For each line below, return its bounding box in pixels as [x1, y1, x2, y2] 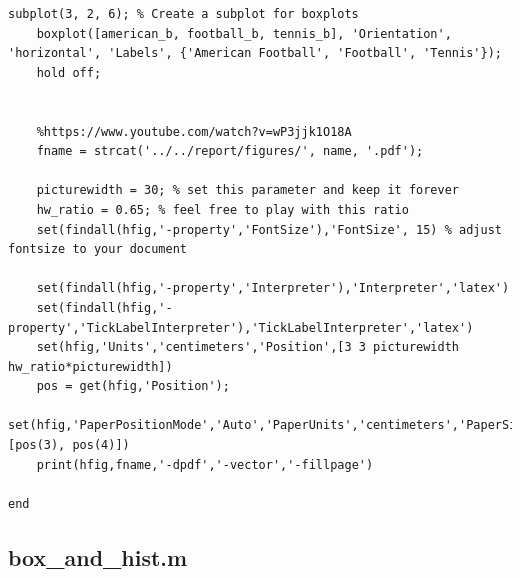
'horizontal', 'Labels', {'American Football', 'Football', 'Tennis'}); [8, 46, 502, 61]
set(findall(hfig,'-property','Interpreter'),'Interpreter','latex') [36, 281, 510, 296]
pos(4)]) [72, 438, 130, 453]
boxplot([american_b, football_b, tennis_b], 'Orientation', [36, 26, 452, 41]
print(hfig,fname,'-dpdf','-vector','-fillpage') [36, 457, 374, 472]
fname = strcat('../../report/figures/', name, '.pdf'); [36, 144, 424, 159]
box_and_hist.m [8, 541, 188, 572]
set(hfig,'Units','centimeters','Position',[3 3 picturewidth [36, 340, 460, 355]
